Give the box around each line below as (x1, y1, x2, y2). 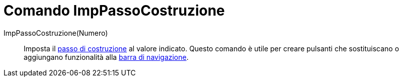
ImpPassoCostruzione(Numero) (4, 28, 108, 37)
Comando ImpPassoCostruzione (4, 2, 225, 19)
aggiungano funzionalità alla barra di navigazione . (24, 52, 189, 61)
